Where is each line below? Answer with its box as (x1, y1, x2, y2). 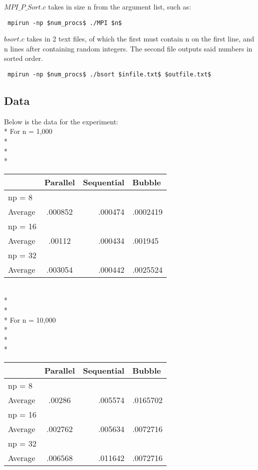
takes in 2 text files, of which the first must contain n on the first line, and (26, 33, 255, 44)
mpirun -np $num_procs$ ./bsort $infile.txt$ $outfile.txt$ (7, 71, 212, 78)
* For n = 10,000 (4, 314, 56, 325)
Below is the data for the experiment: (4, 116, 118, 126)
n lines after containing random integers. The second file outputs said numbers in (4, 43, 253, 53)
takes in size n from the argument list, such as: (48, 1, 191, 11)
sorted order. (4, 53, 43, 63)
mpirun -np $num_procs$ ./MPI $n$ (7, 19, 122, 26)
